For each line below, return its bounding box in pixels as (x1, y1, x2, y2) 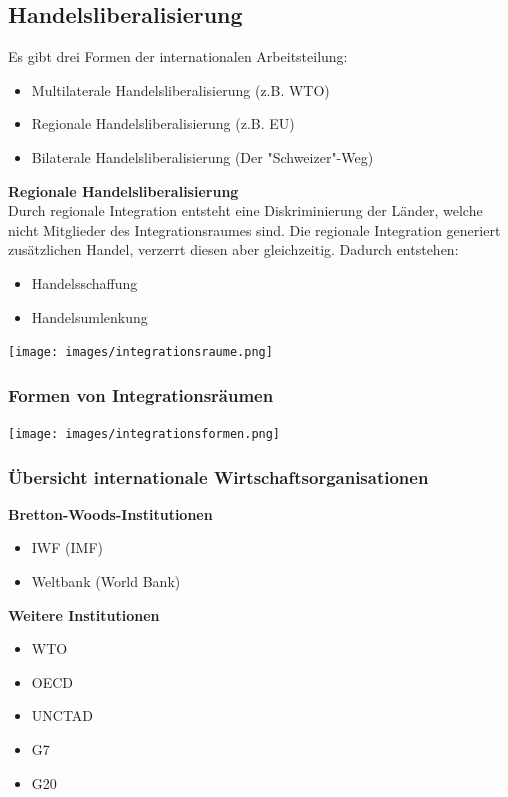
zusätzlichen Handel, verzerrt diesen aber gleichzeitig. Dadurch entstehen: (8, 239, 459, 260)
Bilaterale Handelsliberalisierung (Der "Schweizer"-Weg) (31, 146, 374, 167)
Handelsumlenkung (31, 306, 148, 327)
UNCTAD (31, 705, 94, 726)
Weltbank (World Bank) (31, 571, 181, 592)
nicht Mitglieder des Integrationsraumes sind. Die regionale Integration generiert (8, 219, 501, 240)
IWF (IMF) (31, 537, 103, 558)
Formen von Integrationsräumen (8, 382, 274, 407)
